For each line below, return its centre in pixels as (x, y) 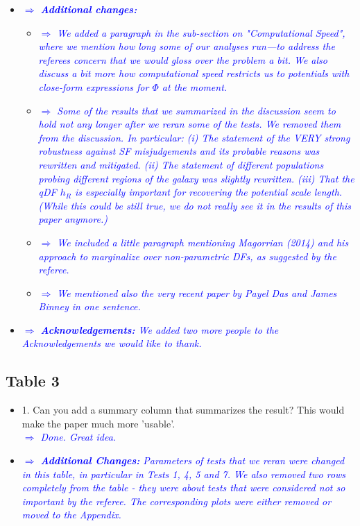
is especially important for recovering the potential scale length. (209, 192)
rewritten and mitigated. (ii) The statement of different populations (181, 164)
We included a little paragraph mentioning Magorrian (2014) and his (203, 242)
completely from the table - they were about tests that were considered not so (183, 487)
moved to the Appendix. (71, 515)
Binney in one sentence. (89, 306)
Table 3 (33, 381)
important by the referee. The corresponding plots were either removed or (177, 501)
